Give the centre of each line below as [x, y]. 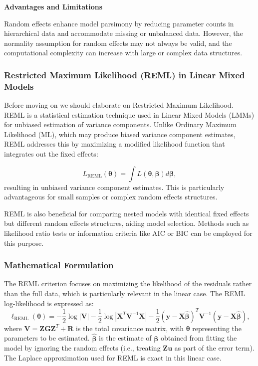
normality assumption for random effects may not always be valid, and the [118, 43]
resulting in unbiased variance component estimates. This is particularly [114, 187]
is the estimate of [125, 338]
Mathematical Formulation [59, 265]
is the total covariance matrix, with [130, 328]
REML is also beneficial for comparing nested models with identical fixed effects [127, 213]
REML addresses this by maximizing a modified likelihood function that [115, 144]
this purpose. [24, 243]
